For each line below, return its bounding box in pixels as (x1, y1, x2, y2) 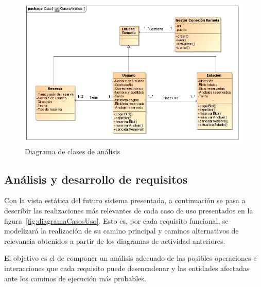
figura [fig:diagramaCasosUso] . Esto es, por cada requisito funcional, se (4, 215, 229, 226)
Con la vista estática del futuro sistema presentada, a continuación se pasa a (4, 195, 246, 206)
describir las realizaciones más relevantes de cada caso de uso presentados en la (4, 205, 253, 216)
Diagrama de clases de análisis (25, 146, 120, 156)
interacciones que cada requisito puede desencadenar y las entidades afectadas (4, 262, 250, 273)
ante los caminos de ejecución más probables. (4, 273, 146, 283)
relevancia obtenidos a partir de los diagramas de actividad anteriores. (4, 235, 225, 246)
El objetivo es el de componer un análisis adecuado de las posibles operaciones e (4, 253, 257, 263)
